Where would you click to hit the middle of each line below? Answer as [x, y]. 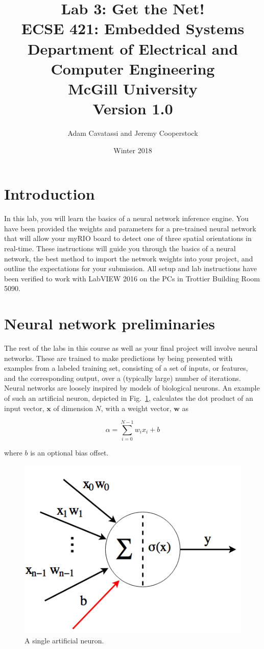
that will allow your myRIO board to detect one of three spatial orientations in [128, 238]
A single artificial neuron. [64, 641]
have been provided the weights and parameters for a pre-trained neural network [130, 228]
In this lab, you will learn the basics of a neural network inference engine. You [126, 218]
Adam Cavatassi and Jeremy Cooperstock [133, 133]
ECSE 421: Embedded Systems [133, 28]
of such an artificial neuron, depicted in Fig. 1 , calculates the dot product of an [129, 398]
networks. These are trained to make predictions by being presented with [118, 358]
